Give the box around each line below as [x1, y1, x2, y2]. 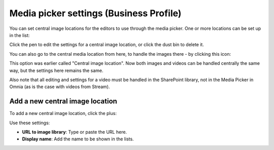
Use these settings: [9, 120, 50, 126]
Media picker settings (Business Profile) [9, 8, 182, 19]
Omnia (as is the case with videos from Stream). [9, 84, 110, 90]
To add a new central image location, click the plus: [9, 110, 117, 117]
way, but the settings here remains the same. [9, 67, 104, 73]
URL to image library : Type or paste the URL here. [22, 129, 127, 135]
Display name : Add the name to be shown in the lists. [22, 136, 134, 142]
